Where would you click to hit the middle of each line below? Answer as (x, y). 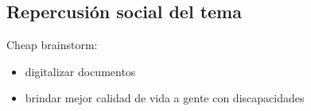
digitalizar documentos (80, 71)
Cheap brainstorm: (52, 45)
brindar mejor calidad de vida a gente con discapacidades (165, 98)
